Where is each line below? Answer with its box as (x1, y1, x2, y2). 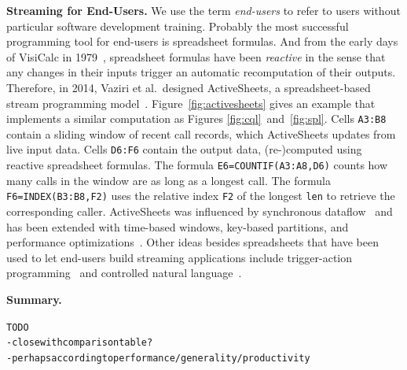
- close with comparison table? (6, 337, 153, 349)
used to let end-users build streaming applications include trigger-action (6, 249, 353, 265)
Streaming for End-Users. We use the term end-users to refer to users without (6, 2, 401, 18)
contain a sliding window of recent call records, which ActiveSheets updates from (6, 125, 396, 142)
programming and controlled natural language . (6, 265, 242, 281)
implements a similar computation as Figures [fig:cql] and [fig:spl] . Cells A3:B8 (6, 110, 387, 127)
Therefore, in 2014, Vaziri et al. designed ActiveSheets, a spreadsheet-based (6, 79, 371, 95)
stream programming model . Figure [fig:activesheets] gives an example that (6, 94, 376, 111)
